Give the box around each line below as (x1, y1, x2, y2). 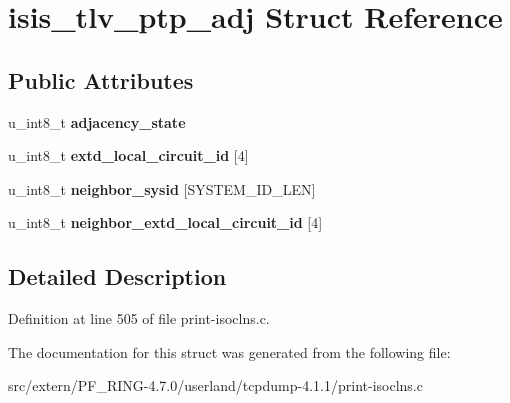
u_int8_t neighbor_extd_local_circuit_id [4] (8, 212, 323, 233)
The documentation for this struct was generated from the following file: (8, 341, 451, 362)
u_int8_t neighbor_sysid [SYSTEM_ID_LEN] (8, 178, 316, 199)
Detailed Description (8, 261, 227, 292)
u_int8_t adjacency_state (8, 111, 186, 132)
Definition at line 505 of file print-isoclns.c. (8, 308, 270, 329)
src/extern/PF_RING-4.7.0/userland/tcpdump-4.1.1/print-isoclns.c (8, 375, 423, 396)
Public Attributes (8, 64, 194, 95)
